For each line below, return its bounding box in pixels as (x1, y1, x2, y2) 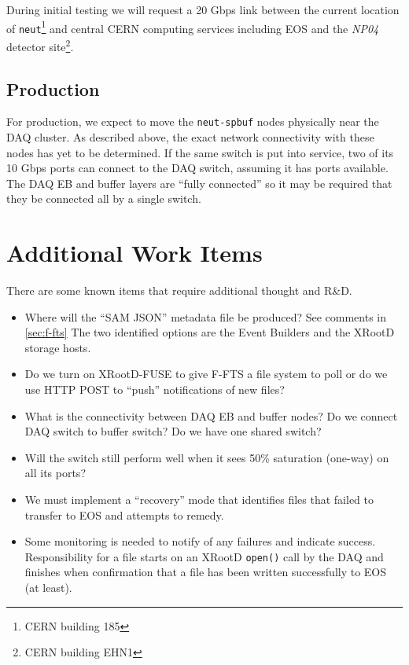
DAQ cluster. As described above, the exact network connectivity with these (6, 129, 374, 145)
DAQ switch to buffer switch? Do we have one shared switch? (24, 423, 322, 439)
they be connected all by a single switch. (6, 190, 201, 207)
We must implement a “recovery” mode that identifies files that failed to (24, 491, 374, 508)
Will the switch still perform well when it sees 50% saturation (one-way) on (24, 449, 389, 465)
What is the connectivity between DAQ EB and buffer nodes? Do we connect (24, 407, 398, 424)
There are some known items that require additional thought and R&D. (6, 282, 352, 299)
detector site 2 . (6, 35, 74, 54)
